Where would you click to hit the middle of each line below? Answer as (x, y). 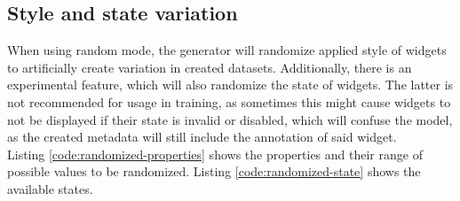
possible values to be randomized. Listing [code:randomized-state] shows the (214, 171)
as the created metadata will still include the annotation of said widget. (202, 137)
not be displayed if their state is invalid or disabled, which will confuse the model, (230, 119)
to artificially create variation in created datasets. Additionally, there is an (210, 67)
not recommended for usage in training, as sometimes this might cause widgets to (229, 101)
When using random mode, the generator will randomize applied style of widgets (227, 50)
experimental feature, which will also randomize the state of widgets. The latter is (230, 85)
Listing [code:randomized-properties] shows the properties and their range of (215, 154)
